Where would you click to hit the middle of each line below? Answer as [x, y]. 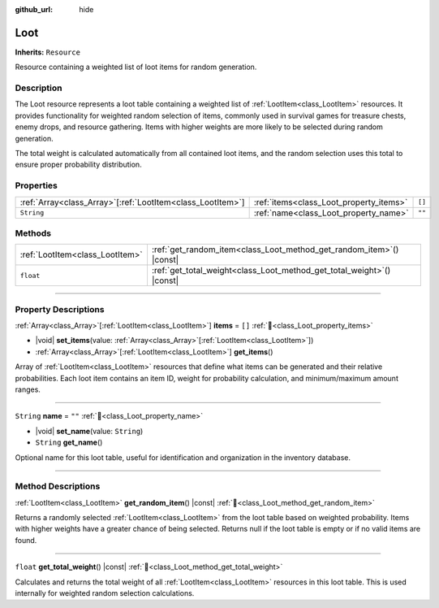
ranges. [28, 389]
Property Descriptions [60, 309]
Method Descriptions [58, 486]
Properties [37, 185]
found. [26, 540]
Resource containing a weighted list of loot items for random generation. [136, 67]
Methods [33, 233]
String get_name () [69, 442]
